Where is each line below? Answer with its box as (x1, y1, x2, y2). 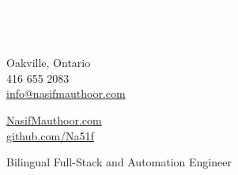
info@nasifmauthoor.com (6, 85, 126, 102)
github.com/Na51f (6, 127, 94, 143)
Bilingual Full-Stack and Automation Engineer (6, 154, 232, 170)
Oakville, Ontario (6, 54, 91, 71)
